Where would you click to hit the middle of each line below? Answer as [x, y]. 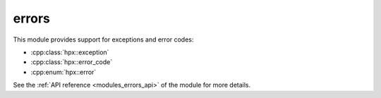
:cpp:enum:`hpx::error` [64, 72]
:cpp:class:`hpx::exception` [70, 52]
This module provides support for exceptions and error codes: [103, 39]
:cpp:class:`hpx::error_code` [72, 62]
